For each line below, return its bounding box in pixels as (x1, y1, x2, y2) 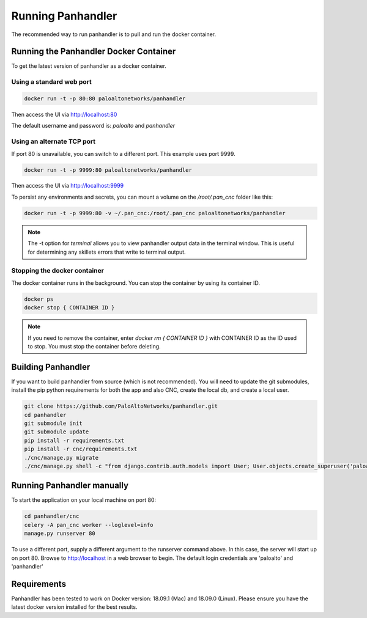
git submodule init (24, 419, 83, 427)
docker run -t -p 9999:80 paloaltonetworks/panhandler (24, 166, 192, 174)
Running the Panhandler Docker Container (11, 46, 176, 57)
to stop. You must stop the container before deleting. (28, 342, 161, 350)
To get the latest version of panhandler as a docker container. (11, 62, 166, 70)
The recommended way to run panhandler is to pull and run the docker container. (11, 31, 217, 38)
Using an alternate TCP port (11, 138, 96, 146)
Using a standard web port (11, 78, 92, 86)
